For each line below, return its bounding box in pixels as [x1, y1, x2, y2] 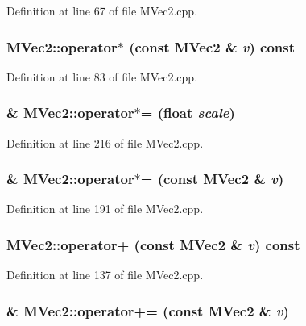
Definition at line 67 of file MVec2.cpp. [6, 2, 198, 19]
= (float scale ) [140, 102, 235, 123]
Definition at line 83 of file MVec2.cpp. [6, 68, 198, 85]
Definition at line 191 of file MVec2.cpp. [6, 200, 204, 217]
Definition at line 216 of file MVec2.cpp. [6, 134, 204, 151]
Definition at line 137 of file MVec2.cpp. [6, 266, 204, 283]
